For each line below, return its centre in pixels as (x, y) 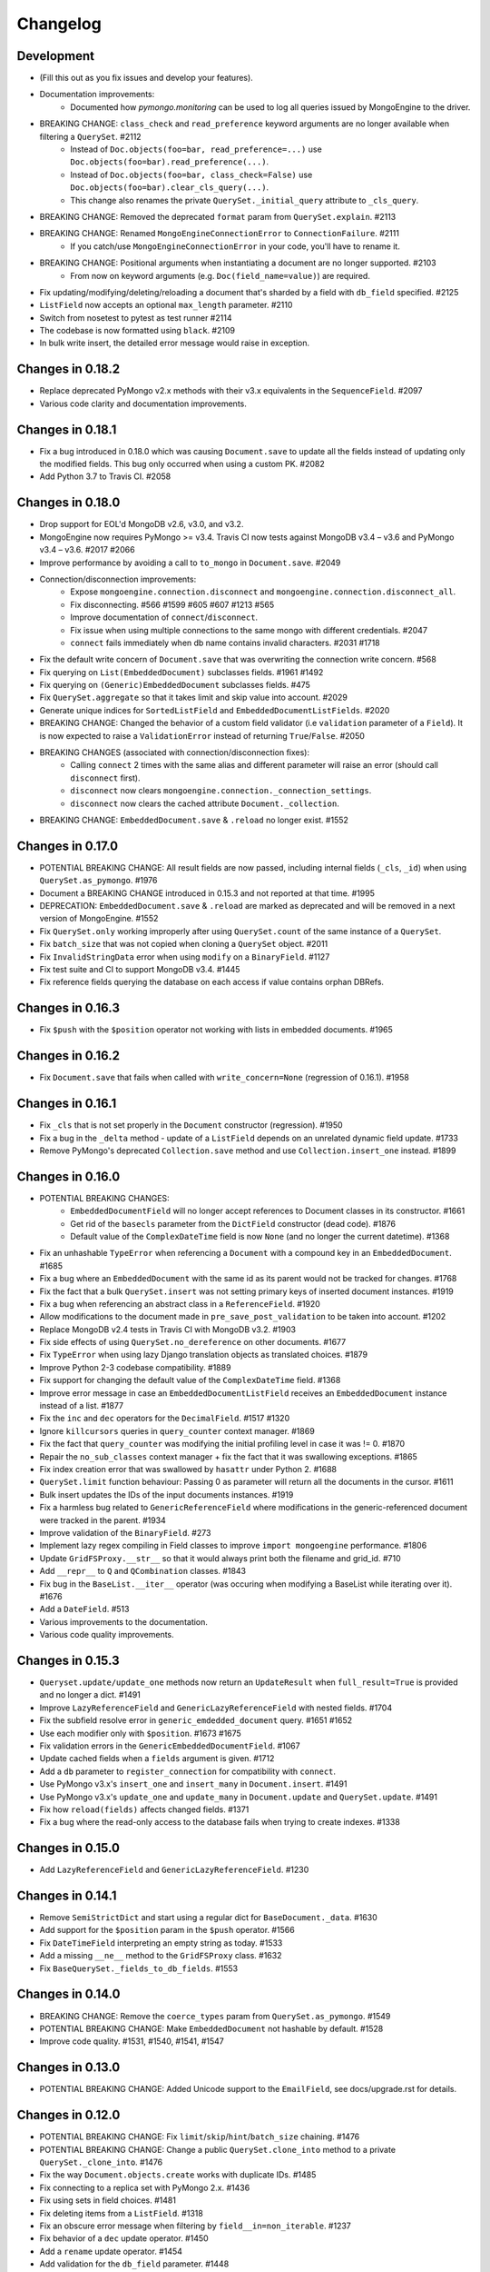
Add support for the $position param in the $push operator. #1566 (167, 1930)
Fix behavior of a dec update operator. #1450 (124, 2238)
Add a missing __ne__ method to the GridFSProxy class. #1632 (161, 1956)
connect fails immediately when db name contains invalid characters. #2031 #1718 (225, 643)
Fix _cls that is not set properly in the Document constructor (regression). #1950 (191, 1125)
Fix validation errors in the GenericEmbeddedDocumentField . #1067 (170, 1746)
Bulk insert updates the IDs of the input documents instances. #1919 (167, 1494)
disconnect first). (105, 778)
